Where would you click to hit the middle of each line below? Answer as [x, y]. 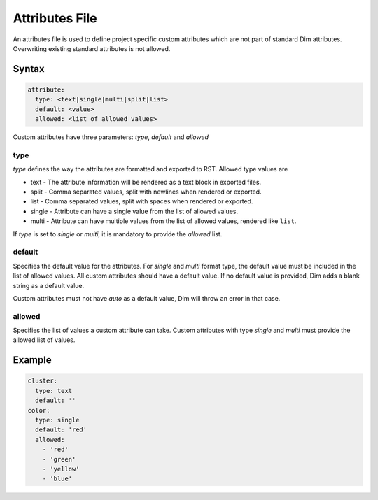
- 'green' [59, 459]
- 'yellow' [61, 469]
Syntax [29, 69]
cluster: [43, 381]
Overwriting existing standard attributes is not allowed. [92, 48]
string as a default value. [49, 285]
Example [32, 360]
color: [39, 410]
